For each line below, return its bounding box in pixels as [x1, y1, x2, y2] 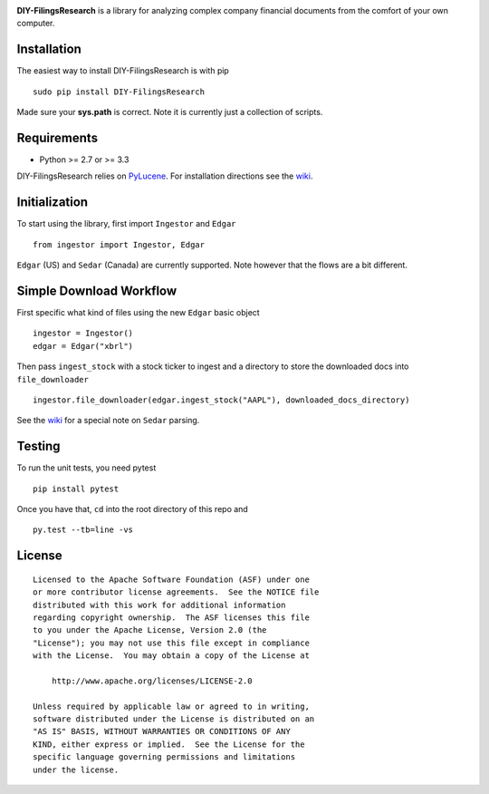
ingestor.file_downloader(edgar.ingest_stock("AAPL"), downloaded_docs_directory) [33, 394, 410, 405]
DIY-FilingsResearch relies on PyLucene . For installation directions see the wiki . [16, 170, 313, 181]
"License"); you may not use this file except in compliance [33, 637, 310, 648]
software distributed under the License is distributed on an [33, 714, 315, 724]
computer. [16, 18, 55, 29]
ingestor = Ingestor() [33, 328, 134, 339]
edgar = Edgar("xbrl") [33, 341, 134, 351]
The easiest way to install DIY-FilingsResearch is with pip [16, 65, 230, 76]
